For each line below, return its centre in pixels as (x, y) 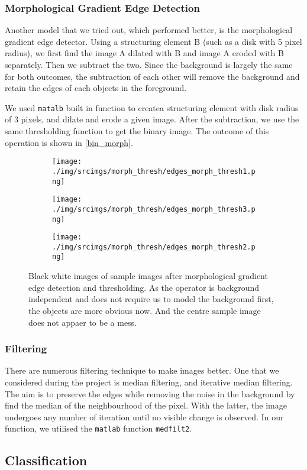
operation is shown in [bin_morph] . (69, 142)
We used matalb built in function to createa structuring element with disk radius (152, 107)
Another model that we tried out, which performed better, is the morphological (149, 30)
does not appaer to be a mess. (83, 322)
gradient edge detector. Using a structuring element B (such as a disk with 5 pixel (153, 41)
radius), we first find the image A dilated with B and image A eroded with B (144, 53)
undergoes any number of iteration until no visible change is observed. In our (144, 416)
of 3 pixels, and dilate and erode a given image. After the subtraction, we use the (152, 119)
